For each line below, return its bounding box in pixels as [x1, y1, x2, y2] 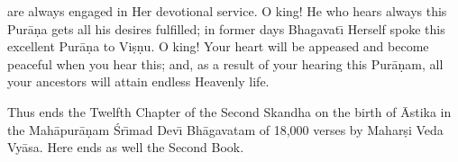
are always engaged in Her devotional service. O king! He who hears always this [7, 2, 447, 20]
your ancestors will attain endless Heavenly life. [7, 72, 270, 91]
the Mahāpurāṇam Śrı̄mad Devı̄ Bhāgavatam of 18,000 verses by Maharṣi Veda [7, 120, 444, 139]
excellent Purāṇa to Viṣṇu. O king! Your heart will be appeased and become [7, 37, 429, 56]
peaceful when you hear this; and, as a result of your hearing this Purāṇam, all [7, 54, 444, 73]
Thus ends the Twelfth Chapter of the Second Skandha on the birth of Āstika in [7, 102, 452, 121]
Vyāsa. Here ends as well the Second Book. [7, 138, 244, 157]
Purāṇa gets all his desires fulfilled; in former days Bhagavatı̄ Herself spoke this [7, 19, 445, 38]
